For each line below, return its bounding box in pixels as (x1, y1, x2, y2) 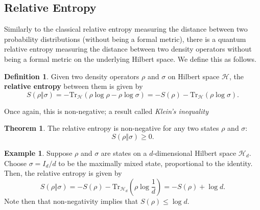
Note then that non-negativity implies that (4, 195, 138, 206)
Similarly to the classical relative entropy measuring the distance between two (4, 24, 248, 34)
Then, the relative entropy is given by (4, 168, 122, 178)
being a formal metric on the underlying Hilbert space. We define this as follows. (4, 53, 256, 64)
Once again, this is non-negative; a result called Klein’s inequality (4, 105, 208, 116)
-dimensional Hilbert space (153, 147, 237, 158)
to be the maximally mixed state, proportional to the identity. (58, 157, 253, 168)
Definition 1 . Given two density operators (4, 71, 139, 81)
